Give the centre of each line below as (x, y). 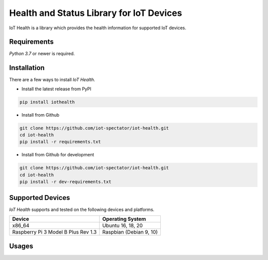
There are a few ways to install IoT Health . (52, 80)
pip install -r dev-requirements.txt (66, 182)
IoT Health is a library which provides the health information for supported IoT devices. (98, 28)
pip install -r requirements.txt (60, 142)
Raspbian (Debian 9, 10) (130, 232)
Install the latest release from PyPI (57, 89)
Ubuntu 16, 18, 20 (122, 226)
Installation (27, 68)
